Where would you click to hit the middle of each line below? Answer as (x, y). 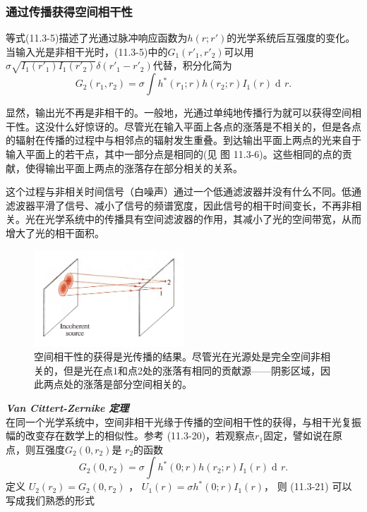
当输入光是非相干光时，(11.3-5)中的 (87, 51)
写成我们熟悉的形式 (50, 500)
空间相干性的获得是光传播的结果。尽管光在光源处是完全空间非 (177, 356)
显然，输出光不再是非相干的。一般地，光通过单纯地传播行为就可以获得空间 (179, 112)
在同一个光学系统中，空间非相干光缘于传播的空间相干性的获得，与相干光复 (179, 421)
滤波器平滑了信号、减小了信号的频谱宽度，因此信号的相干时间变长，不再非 (179, 205)
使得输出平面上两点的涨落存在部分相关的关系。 (134, 167)
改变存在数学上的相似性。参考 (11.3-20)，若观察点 (140, 435)
